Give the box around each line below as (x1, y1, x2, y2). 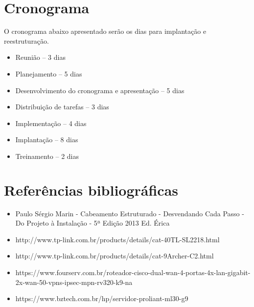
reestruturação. (4, 35, 49, 46)
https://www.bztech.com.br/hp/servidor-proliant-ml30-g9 (15, 293, 188, 304)
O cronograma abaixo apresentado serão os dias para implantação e (4, 26, 207, 36)
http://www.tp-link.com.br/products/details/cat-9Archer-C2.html (15, 251, 214, 261)
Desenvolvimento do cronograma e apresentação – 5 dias (15, 85, 185, 95)
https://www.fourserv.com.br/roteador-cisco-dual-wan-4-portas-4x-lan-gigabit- (15, 267, 251, 277)
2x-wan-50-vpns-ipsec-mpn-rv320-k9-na (15, 277, 133, 287)
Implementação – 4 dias (15, 118, 87, 128)
